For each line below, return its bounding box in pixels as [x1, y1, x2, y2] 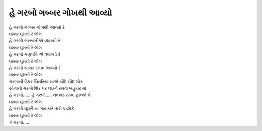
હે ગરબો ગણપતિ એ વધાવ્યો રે [9, 51, 61, 57]
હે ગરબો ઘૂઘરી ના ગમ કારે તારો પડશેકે [9, 106, 75, 112]
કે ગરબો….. [9, 119, 30, 125]
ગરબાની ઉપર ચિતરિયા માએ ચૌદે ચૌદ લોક [9, 78, 83, 84]
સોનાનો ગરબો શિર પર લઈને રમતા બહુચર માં [9, 85, 87, 91]
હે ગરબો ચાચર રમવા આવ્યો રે [9, 65, 61, 70]
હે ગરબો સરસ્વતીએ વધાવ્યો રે [9, 38, 61, 44]
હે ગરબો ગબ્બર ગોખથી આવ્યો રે [9, 24, 65, 30]
